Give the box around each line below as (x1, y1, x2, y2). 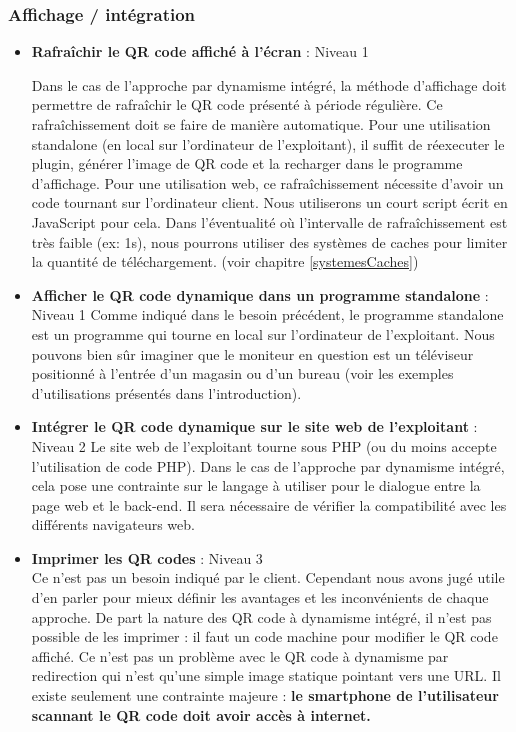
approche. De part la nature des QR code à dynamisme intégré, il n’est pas (31, 606, 492, 627)
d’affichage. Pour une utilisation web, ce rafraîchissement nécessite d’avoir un (31, 172, 504, 193)
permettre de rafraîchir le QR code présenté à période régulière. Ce (31, 94, 443, 115)
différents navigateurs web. (31, 514, 195, 535)
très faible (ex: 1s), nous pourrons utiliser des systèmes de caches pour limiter (31, 231, 508, 252)
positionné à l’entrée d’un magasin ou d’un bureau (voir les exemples (31, 363, 454, 384)
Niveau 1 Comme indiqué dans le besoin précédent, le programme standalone (31, 304, 504, 325)
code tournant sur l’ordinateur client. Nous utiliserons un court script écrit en (31, 192, 508, 213)
